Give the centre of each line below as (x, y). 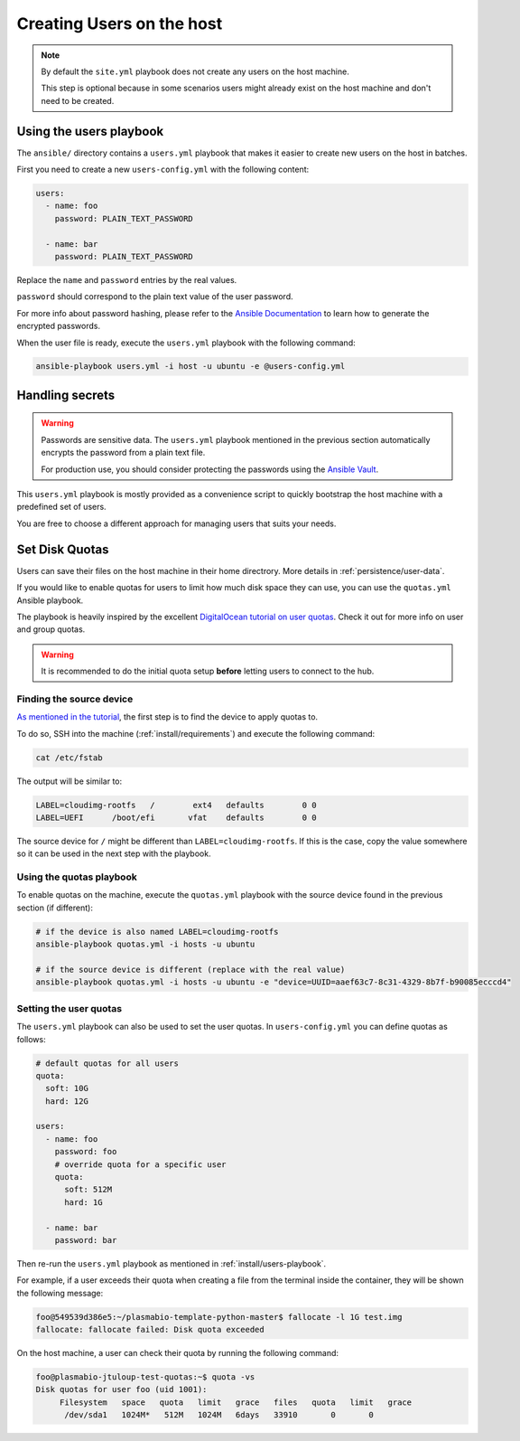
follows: (31, 1039)
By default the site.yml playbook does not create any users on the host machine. (195, 71)
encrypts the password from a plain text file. (123, 453)
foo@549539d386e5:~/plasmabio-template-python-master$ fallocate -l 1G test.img (219, 1317)
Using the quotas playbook (77, 877)
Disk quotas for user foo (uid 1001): (121, 1389)
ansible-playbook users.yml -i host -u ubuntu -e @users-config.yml (190, 367)
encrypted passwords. (59, 326)
